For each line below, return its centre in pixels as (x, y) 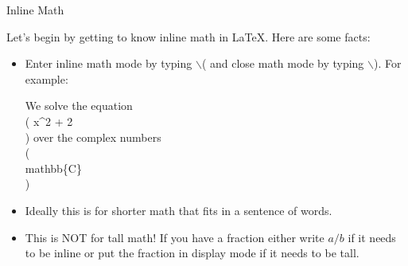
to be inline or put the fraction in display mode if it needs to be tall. (192, 253)
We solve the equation (79, 106)
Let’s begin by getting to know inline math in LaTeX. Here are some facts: (188, 36)
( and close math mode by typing (283, 63)
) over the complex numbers (93, 137)
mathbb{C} (53, 168)
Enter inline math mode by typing (109, 63)
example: (47, 78)
